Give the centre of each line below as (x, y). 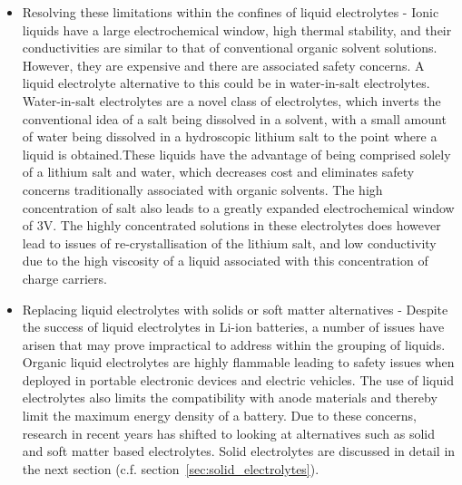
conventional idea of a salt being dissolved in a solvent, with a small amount (234, 118)
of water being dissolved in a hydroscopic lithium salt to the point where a (230, 136)
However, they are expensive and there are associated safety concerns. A (223, 65)
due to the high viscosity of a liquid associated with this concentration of (225, 261)
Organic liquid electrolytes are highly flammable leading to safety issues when (238, 362)
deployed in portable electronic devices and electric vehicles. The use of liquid (238, 379)
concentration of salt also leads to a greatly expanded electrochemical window (238, 207)
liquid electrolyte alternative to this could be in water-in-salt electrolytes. (226, 83)
